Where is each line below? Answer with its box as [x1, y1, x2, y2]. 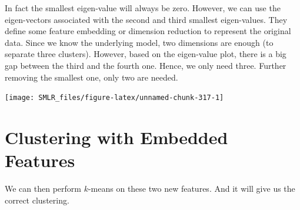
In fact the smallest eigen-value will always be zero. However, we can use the [5, 2, 281, 14]
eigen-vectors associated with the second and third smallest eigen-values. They [5, 13, 288, 25]
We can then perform [5, 182, 81, 195]
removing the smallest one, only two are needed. [5, 71, 178, 83]
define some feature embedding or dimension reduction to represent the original [5, 25, 291, 37]
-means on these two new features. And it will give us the [88, 182, 295, 195]
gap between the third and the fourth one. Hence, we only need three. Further [5, 59, 286, 71]
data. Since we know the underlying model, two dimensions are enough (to [5, 36, 274, 48]
